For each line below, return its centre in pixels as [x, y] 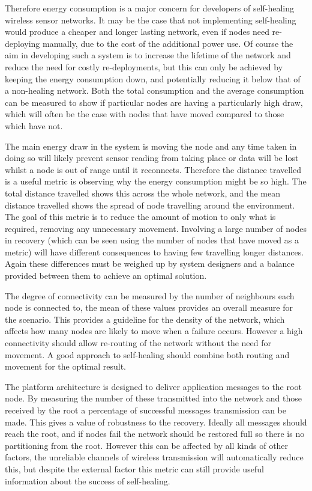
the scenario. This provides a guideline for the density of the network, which [145, 319]
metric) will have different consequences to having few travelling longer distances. [154, 252]
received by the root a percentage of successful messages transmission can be [145, 410]
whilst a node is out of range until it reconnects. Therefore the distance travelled [153, 169]
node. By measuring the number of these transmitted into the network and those [153, 398]
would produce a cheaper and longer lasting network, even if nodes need [137, 32]
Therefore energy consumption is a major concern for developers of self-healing [150, 8]
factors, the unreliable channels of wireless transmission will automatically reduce [154, 457]
